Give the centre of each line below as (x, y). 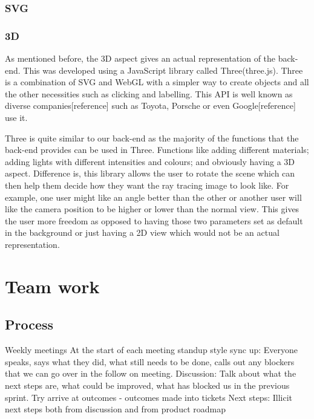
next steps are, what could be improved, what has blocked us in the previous (147, 385)
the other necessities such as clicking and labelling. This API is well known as (149, 93)
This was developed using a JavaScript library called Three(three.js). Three (163, 70)
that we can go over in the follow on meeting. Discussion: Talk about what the (151, 373)
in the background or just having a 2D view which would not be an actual (142, 232)
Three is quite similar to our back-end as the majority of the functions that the (152, 138)
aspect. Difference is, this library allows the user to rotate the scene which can (150, 173)
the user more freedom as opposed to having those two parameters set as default (154, 220)
